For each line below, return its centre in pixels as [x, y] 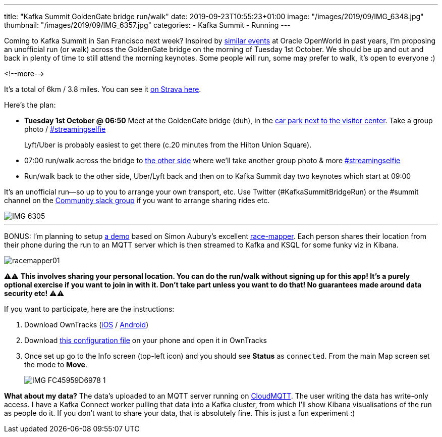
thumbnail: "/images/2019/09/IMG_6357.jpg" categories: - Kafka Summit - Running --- [147, 25]
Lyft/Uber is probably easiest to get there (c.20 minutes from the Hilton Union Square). [168, 145]
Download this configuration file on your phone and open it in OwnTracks [146, 340]
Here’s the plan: [30, 105]
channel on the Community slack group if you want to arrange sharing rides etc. [137, 200]
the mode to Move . [56, 365]
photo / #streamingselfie [65, 129]
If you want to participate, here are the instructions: [89, 309]
